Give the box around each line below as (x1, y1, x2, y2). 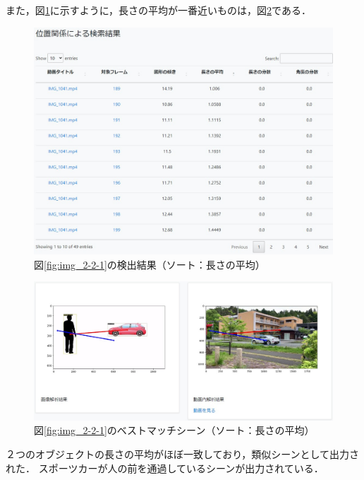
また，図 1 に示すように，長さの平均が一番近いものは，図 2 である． (6, 3, 311, 17)
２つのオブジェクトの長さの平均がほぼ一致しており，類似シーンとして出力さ (6, 446, 360, 461)
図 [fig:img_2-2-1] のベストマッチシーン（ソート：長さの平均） (34, 423, 315, 438)
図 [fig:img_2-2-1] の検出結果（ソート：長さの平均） (34, 257, 265, 271)
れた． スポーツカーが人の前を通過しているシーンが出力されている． (6, 460, 324, 475)
